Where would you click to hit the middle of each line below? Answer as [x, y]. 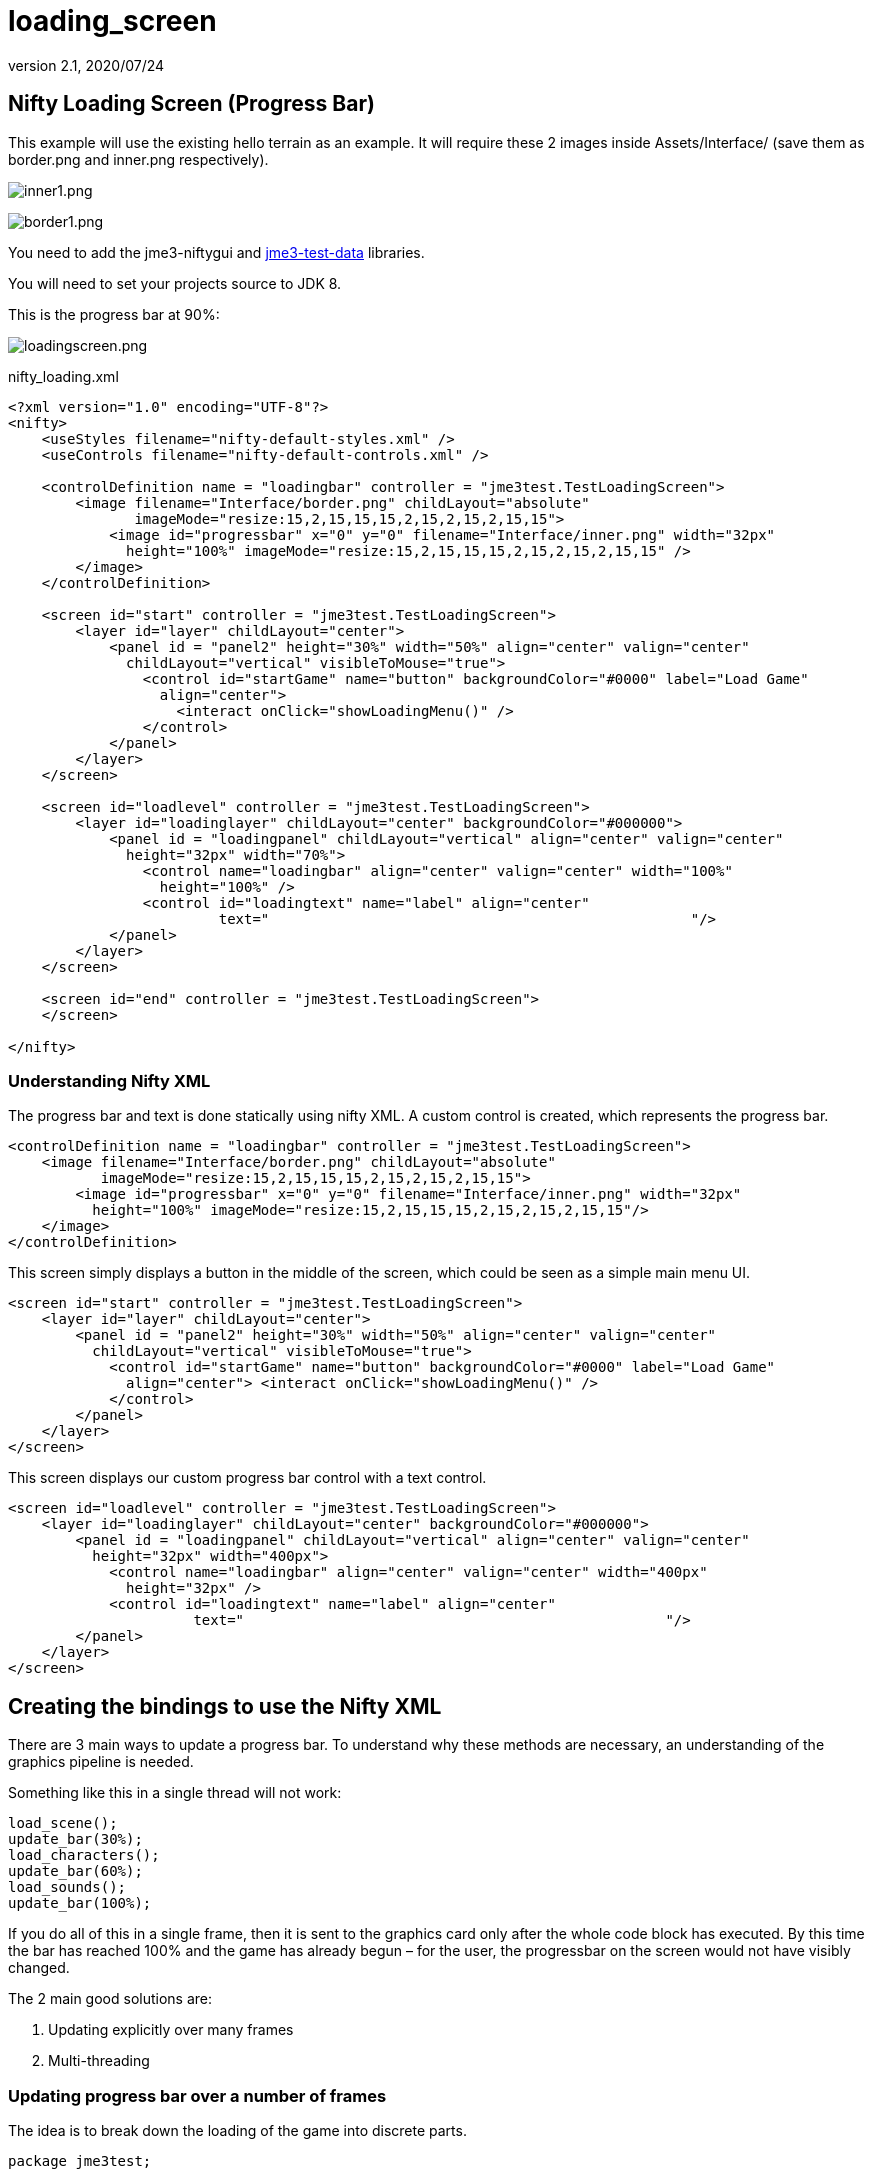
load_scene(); [63, 1823]
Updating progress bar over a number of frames [197, 2095]
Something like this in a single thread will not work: [175, 1793]
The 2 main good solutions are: [110, 1999]
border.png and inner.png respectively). [138, 159]
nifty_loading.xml [63, 376]
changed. [39, 1968]
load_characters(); [84, 1855]
